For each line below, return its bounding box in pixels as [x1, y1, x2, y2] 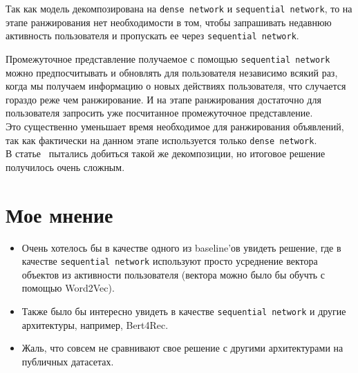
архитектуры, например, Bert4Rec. [21, 317, 169, 332]
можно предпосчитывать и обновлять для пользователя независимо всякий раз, [6, 65, 338, 79]
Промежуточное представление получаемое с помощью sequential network [6, 51, 330, 65]
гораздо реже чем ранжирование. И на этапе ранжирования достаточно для [6, 92, 321, 106]
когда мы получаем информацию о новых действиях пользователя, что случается [6, 79, 346, 93]
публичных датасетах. [21, 354, 114, 368]
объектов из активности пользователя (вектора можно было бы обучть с [21, 267, 326, 281]
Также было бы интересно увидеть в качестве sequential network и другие [21, 303, 346, 318]
